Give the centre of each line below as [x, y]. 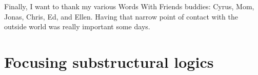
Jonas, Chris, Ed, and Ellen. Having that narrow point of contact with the [121, 16]
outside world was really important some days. [77, 26]
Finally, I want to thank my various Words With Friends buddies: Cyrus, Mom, [129, 6]
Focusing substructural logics [109, 61]
